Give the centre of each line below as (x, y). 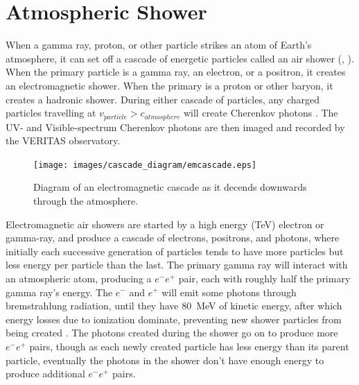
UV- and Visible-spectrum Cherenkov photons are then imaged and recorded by (175, 127)
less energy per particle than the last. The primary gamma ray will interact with (177, 265)
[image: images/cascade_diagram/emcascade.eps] (145, 165)
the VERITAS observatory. (63, 140)
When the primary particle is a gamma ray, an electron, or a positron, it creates (176, 72)
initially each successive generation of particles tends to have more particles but (175, 251)
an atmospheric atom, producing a (79, 278)
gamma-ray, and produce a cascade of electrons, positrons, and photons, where (173, 238)
